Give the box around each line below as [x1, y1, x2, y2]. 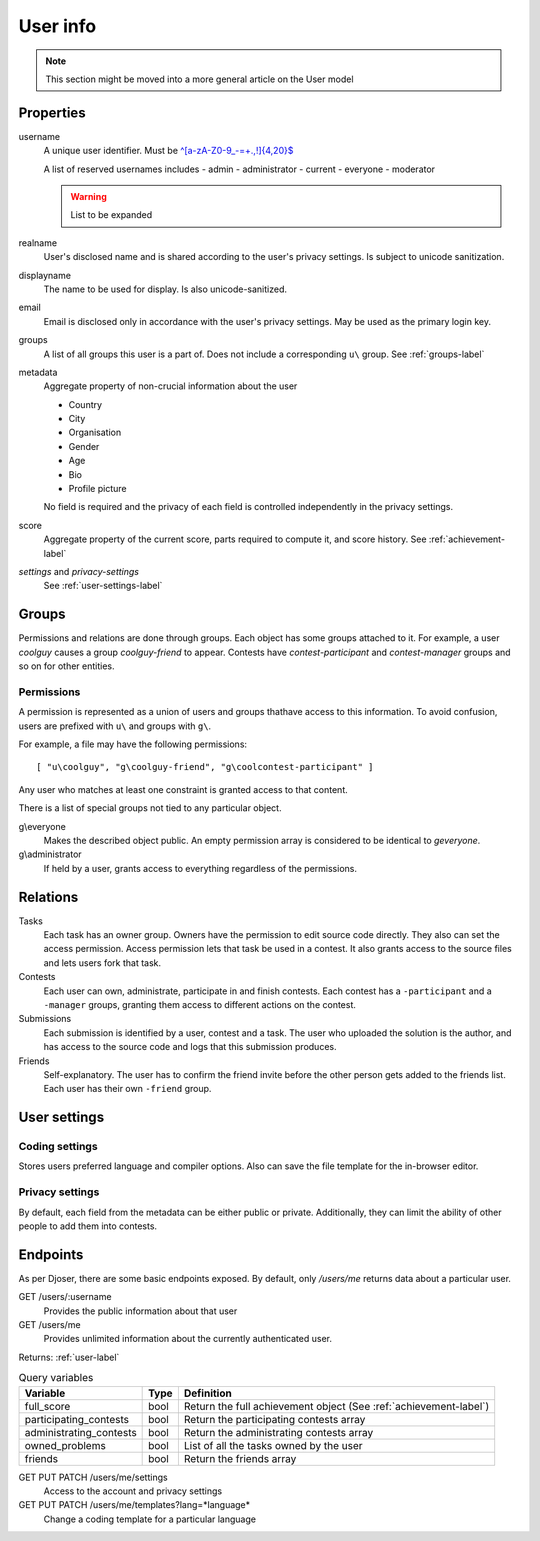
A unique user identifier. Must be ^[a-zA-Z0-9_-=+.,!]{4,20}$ [43, 145, 294, 157]
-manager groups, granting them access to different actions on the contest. [43, 998, 357, 1010]
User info [18, 15, 97, 37]
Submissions [18, 1013, 72, 1025]
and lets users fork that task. [43, 956, 162, 969]
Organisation [68, 426, 122, 439]
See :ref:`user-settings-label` [43, 580, 163, 592]
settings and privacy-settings [18, 566, 140, 577]
